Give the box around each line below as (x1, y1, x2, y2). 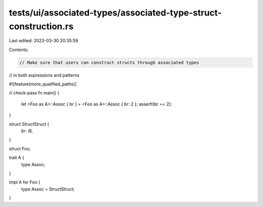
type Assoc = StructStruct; (21, 186, 75, 192)
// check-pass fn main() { (9, 90, 59, 96)
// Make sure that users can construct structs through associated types (19, 60, 199, 65)
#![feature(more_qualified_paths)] (9, 81, 77, 87)
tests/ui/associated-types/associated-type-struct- (9, 7, 222, 18)
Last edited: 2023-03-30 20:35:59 (9, 38, 78, 44)
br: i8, (21, 128, 33, 134)
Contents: (9, 47, 29, 52)
